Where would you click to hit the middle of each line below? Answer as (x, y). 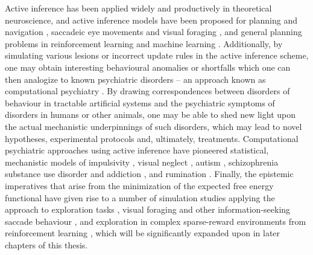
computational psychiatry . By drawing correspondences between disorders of (147, 91)
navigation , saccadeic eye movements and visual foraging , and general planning (153, 32)
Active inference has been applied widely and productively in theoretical (138, 8)
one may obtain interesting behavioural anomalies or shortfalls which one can (148, 67)
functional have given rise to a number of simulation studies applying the (140, 197)
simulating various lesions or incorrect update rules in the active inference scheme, (157, 55)
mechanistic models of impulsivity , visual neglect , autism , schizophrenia (142, 162)
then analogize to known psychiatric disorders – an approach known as (135, 79)
